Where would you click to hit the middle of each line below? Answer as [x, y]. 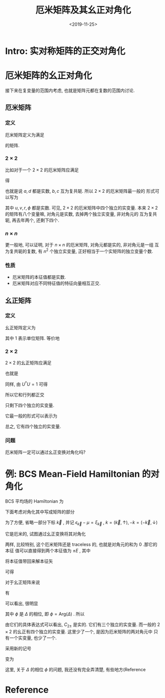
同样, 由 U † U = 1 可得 [27, 384]
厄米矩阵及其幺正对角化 [83, 10]
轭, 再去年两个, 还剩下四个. [32, 220]
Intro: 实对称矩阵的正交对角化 [65, 51]
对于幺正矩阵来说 [23, 582]
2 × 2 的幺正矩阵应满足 [28, 363]
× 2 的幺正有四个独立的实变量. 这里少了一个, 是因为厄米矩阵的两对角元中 [79, 631]
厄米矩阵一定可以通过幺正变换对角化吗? [45, 452]
